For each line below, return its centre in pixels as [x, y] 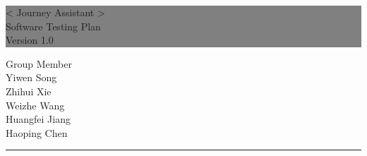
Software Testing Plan [53, 26]
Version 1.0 [30, 40]
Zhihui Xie [29, 91]
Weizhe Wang [35, 105]
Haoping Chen [37, 132]
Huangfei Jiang [38, 119]
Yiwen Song [31, 77]
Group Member [39, 63]
